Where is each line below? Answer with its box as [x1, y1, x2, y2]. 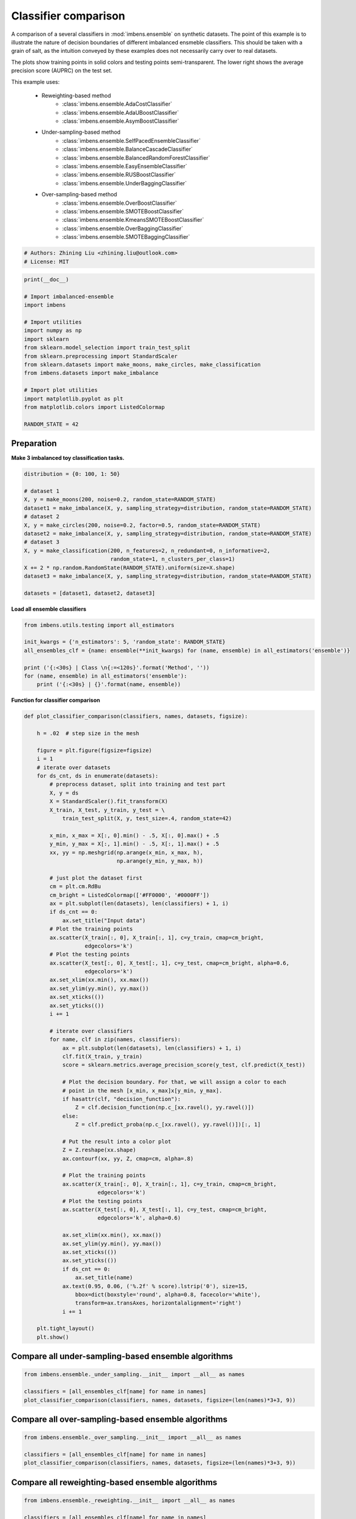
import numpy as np [24, 327, 82, 334]
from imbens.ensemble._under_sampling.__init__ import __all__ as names [24, 1371, 245, 1378]
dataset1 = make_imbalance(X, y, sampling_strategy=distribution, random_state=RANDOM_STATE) [24, 504, 312, 512]
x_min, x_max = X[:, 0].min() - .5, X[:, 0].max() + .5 [49, 832, 220, 838]
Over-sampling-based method [41, 191, 118, 198]
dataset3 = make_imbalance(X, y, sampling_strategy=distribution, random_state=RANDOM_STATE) [24, 572, 312, 580]
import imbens [24, 301, 66, 309]
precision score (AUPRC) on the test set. [11, 67, 112, 74]
